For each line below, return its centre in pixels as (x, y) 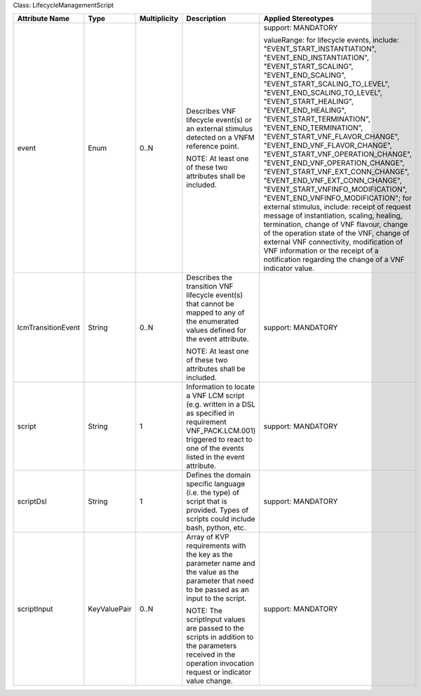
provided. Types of (218, 511)
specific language (216, 484)
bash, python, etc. (216, 528)
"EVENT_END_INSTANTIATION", (316, 58)
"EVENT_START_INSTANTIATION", (320, 49)
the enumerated (213, 322)
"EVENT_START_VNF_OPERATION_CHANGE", (338, 155)
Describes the (209, 277)
